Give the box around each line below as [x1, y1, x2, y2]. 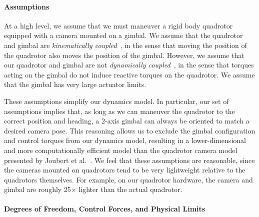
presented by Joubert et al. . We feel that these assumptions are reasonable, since [4, 154, 255, 165]
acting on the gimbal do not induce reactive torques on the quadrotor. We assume [4, 69, 255, 79]
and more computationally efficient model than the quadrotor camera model [4, 144, 237, 155]
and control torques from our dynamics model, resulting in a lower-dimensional [4, 135, 246, 145]
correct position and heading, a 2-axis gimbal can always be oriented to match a [4, 115, 249, 126]
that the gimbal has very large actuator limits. [4, 79, 146, 89]
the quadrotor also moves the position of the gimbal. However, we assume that [4, 49, 244, 60]
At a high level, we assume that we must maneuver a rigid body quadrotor [4, 20, 233, 30]
